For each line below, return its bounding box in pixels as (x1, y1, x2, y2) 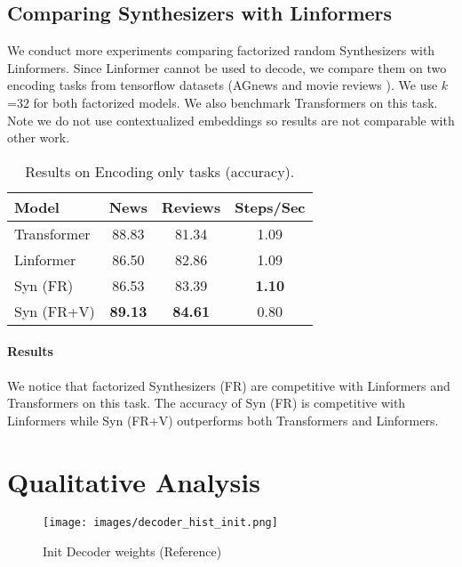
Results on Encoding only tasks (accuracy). (25, 160, 295, 182)
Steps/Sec (235, 196, 306, 217)
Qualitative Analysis (7, 463, 260, 499)
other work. (7, 128, 70, 147)
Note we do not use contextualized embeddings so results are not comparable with (7, 110, 455, 129)
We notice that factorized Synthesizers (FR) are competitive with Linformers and (7, 376, 450, 394)
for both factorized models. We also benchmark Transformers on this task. (33, 93, 438, 111)
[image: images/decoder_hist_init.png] (43, 516, 278, 530)
